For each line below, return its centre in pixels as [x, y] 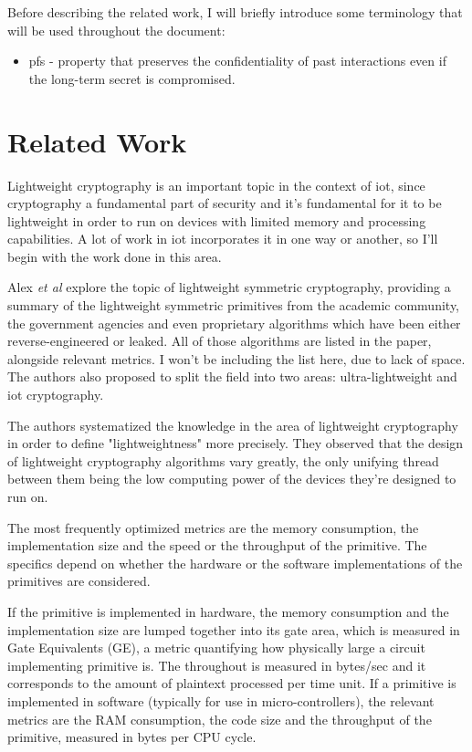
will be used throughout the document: [116, 30]
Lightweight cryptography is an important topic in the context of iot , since [216, 185]
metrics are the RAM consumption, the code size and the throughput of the [220, 719]
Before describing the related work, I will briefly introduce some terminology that [235, 12]
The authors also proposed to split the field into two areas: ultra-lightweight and [232, 376]
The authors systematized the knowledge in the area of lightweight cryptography [233, 425]
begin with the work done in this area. [115, 256]
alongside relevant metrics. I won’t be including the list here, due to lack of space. [236, 358]
